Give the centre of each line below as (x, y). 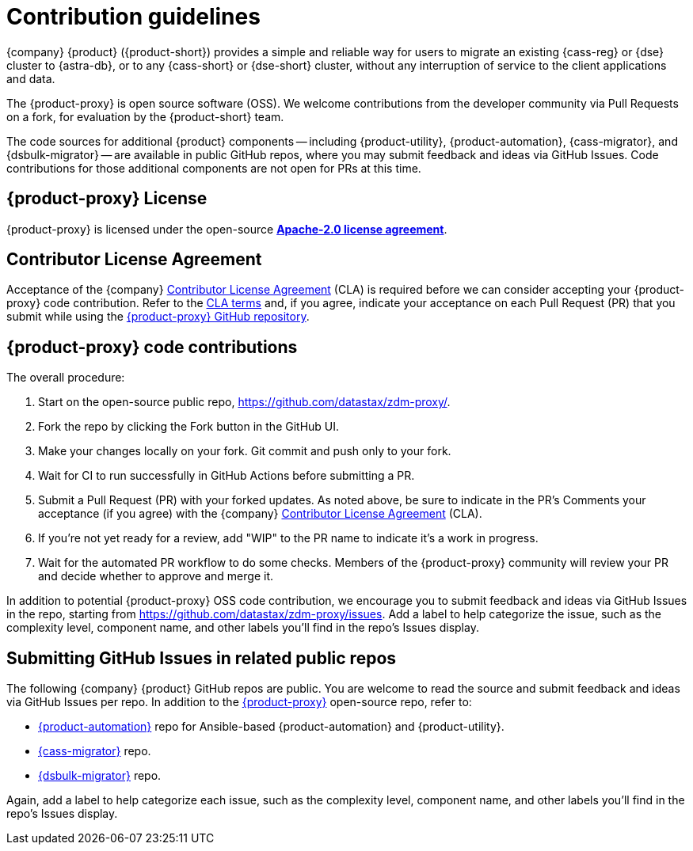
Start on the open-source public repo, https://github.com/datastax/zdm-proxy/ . (244, 402)
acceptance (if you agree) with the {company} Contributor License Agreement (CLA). (260, 514)
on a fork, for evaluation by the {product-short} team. (145, 116)
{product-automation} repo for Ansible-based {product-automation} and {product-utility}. (271, 727)
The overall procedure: (66, 378)
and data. (31, 78)
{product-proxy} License (107, 199)
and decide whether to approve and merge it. (156, 576)
